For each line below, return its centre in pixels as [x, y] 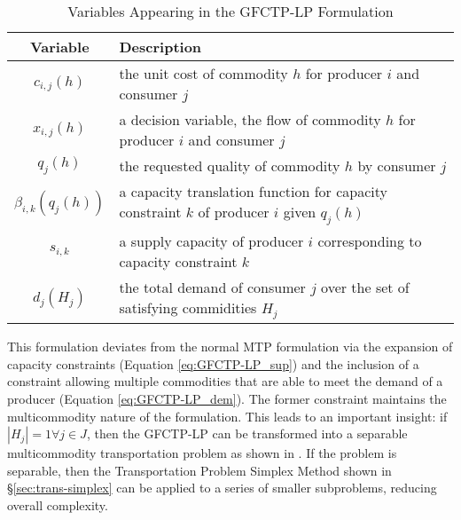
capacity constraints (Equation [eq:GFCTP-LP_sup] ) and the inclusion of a [213, 363]
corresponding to [370, 241]
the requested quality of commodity [230, 165]
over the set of [365, 288]
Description [160, 47]
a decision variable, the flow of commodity [250, 119]
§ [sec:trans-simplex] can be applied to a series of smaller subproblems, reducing [222, 488]
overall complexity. [58, 504]
